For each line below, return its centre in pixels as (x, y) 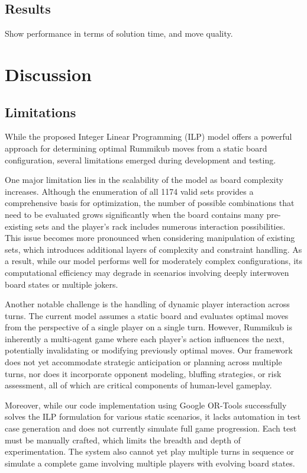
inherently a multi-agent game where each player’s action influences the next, (145, 338)
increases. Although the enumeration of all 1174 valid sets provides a (129, 191)
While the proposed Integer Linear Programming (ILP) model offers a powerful (148, 136)
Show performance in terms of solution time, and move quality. (119, 33)
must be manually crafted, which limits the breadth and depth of (123, 440)
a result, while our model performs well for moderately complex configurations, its (154, 261)
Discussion (48, 74)
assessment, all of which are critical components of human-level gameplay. (138, 385)
